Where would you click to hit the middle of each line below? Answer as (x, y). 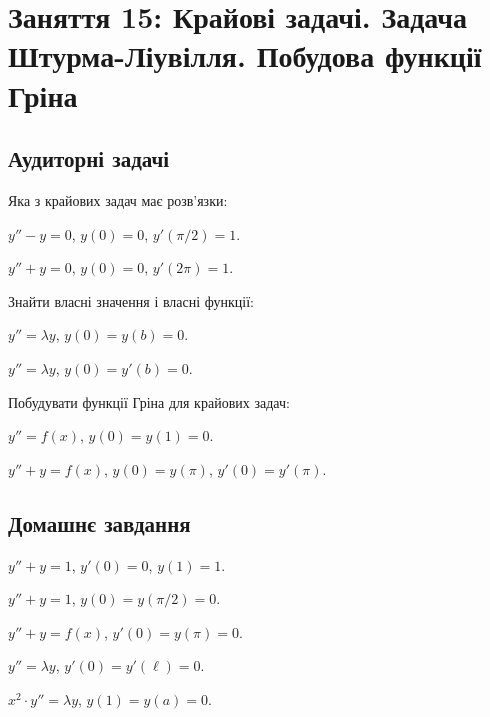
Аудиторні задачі (89, 158)
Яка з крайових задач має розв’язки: (118, 199)
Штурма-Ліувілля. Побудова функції (245, 55)
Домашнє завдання (99, 522)
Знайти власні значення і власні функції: (131, 300)
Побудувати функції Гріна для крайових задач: (149, 401)
